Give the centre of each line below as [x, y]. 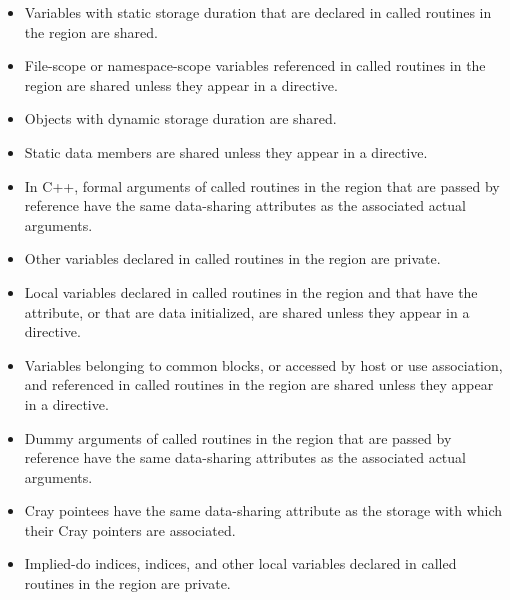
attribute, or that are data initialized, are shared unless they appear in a [247, 311]
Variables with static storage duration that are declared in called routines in [258, 12]
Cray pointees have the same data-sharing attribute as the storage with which [263, 510]
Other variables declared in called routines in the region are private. [232, 258]
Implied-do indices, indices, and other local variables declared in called [240, 563]
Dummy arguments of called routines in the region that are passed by [238, 437]
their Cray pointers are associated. [130, 529]
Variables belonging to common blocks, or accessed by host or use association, [263, 364]
